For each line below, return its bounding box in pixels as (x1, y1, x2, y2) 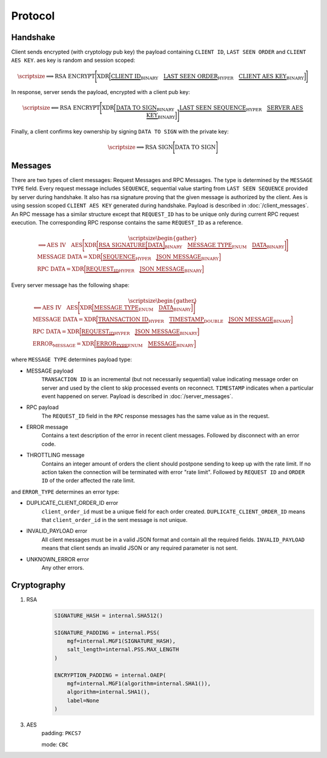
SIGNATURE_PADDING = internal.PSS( (54, 629, 160, 636)
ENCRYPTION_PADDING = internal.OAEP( (54, 671, 167, 678)
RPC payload (26, 404, 59, 411)
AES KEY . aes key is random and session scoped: (11, 56, 136, 64)
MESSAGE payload (26, 367, 74, 374)
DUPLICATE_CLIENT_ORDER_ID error (26, 499, 119, 507)
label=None (67, 697, 99, 704)
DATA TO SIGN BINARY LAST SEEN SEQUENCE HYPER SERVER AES (116, 104, 303, 113)
